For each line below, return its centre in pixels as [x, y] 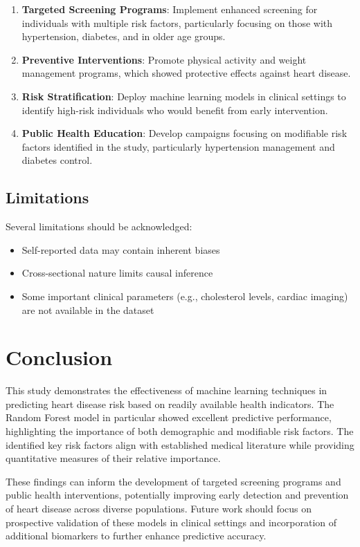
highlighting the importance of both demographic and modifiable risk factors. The [180, 431]
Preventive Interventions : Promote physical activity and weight [164, 59]
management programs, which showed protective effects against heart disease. [186, 73]
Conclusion [59, 357]
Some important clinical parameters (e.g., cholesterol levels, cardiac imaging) [185, 296]
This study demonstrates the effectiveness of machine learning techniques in [166, 390]
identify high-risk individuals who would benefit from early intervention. [175, 110]
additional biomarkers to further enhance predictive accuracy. [136, 536]
